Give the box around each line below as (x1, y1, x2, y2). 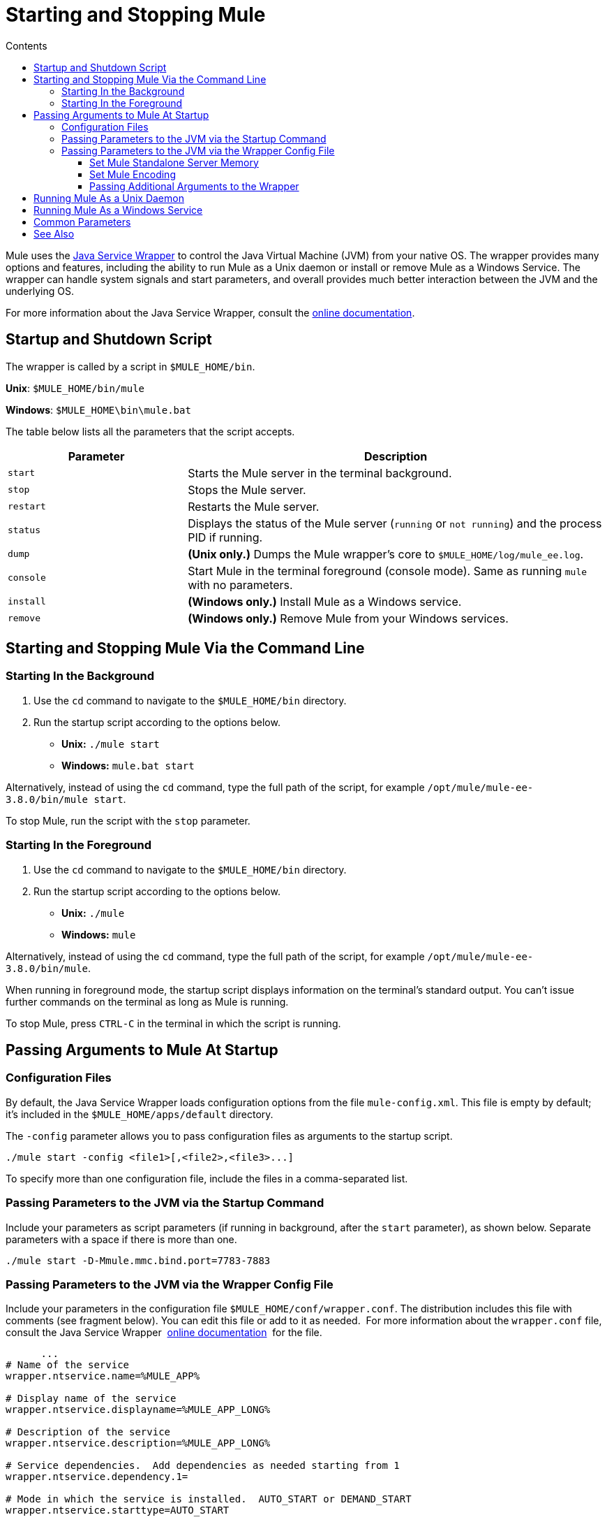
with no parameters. (188, 577, 293, 592)
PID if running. (188, 530, 263, 544)
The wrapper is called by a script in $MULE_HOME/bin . (6, 360, 255, 372)
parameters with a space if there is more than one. (6, 1233, 237, 1245)
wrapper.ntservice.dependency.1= (6, 1471, 188, 1483)
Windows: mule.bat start (61, 759, 195, 771)
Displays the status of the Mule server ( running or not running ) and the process (188, 516, 602, 530)
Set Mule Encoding (89, 168, 176, 180)
